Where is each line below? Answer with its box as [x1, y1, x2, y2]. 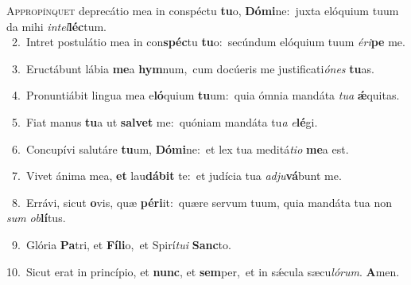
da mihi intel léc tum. [6, 18, 107, 34]
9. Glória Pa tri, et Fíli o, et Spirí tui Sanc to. [11, 236, 231, 252]
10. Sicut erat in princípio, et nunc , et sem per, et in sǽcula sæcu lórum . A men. [6, 263, 400, 279]
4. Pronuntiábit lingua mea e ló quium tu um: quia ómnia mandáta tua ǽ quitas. [11, 87, 400, 103]
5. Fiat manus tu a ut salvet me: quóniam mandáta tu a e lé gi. [11, 113, 318, 130]
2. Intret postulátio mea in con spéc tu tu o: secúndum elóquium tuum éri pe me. [11, 33, 405, 50]
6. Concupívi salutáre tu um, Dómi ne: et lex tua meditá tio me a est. [11, 140, 349, 157]
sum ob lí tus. [6, 209, 66, 226]
